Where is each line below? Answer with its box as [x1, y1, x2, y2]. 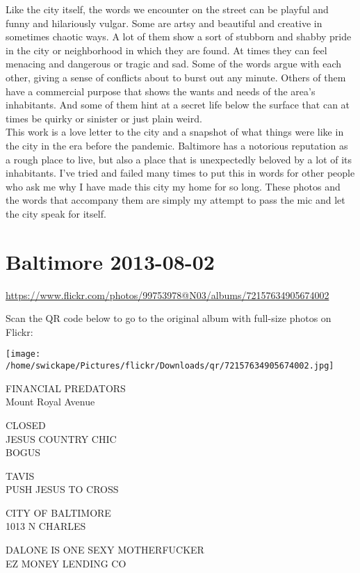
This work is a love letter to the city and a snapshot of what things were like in [6, 124, 344, 139]
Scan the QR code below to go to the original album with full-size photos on [6, 311, 332, 325]
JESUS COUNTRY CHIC [6, 431, 117, 446]
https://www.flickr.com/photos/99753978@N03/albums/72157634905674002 [6, 287, 329, 302]
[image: [6, 349, 41, 360]
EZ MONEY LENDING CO [6, 556, 126, 570]
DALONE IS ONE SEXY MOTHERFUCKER [6, 542, 204, 557]
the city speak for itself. [6, 206, 106, 220]
